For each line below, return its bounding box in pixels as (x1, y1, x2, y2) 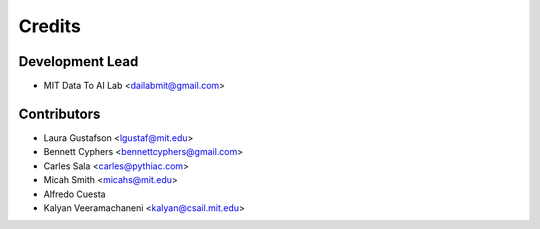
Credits (18, 15, 82, 37)
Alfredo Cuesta (43, 188, 106, 200)
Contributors (18, 105, 101, 122)
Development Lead (18, 53, 139, 70)
